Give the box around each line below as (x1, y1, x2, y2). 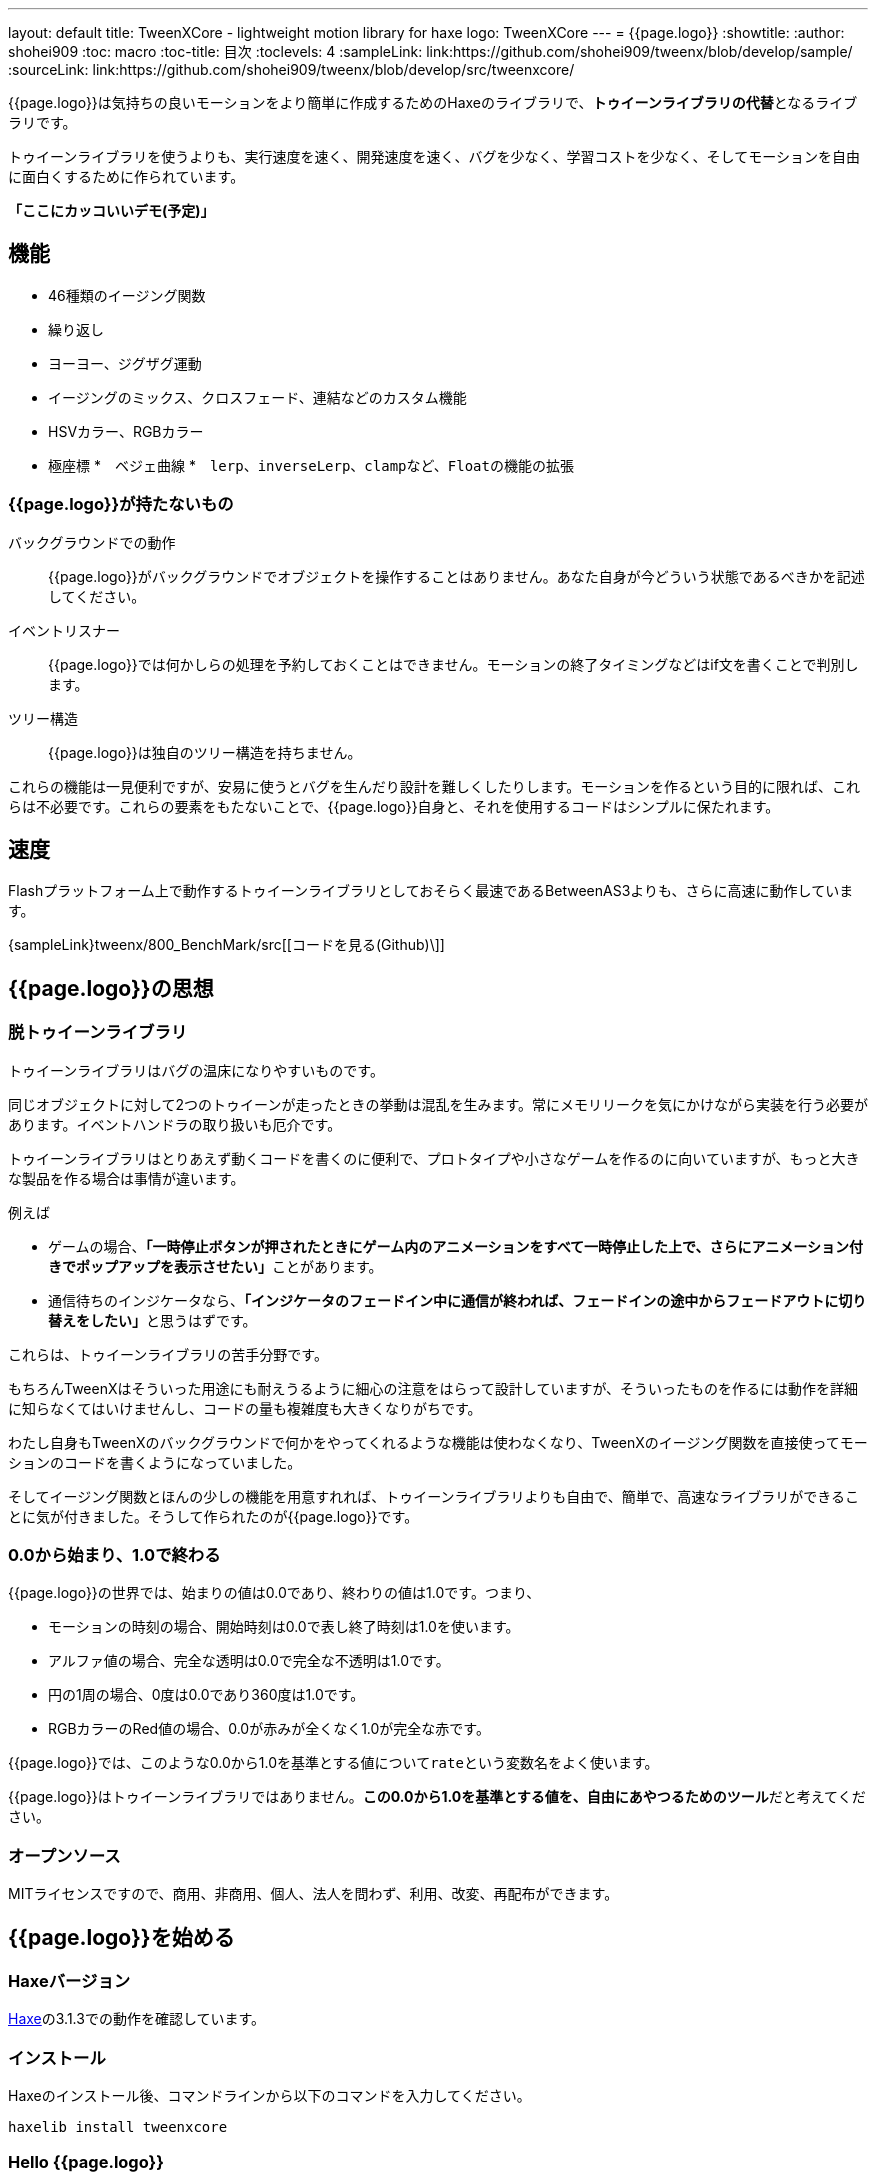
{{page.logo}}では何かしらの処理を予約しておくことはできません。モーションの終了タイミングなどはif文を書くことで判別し (48, 655, 859, 673)
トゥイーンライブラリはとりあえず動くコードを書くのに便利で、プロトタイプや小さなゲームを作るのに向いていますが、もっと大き (8, 1149, 860, 1167)
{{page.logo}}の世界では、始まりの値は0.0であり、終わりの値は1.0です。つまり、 (8, 1584, 541, 1602)
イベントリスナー (8, 621, 120, 639)
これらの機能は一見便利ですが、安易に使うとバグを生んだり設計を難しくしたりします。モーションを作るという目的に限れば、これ (8, 777, 861, 795)
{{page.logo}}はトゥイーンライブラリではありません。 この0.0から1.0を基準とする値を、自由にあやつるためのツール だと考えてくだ (8, 1788, 866, 1806)
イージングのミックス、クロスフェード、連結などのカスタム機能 (48, 388, 467, 406)
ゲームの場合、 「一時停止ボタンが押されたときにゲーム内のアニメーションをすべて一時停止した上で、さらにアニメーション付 (48, 1237, 863, 1255)
